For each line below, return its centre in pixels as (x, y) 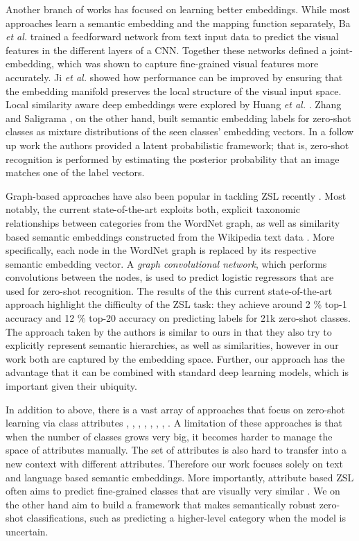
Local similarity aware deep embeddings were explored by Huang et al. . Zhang (174, 104)
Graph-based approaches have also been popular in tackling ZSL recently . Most (176, 195)
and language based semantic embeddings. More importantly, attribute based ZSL (180, 477)
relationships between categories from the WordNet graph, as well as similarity (173, 222)
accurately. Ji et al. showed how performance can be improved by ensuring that (174, 77)
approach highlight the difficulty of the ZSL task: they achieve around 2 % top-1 (176, 304)
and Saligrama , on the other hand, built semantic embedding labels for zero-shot (178, 118)
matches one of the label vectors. (75, 172)
